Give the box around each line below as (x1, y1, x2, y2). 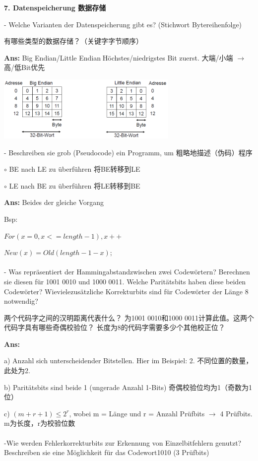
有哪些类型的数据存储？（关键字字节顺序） (4, 36, 143, 46)
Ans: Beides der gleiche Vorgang (4, 197, 104, 207)
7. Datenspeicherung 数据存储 (4, 2, 106, 12)
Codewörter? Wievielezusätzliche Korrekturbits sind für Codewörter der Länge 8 (4, 286, 249, 296)
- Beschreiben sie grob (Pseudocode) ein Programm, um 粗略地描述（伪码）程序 (4, 147, 253, 157)
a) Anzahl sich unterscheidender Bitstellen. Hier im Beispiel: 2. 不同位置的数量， (4, 355, 253, 366)
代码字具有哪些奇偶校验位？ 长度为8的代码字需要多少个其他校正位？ (4, 322, 225, 332)
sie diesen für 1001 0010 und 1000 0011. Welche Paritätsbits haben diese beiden (4, 276, 246, 286)
